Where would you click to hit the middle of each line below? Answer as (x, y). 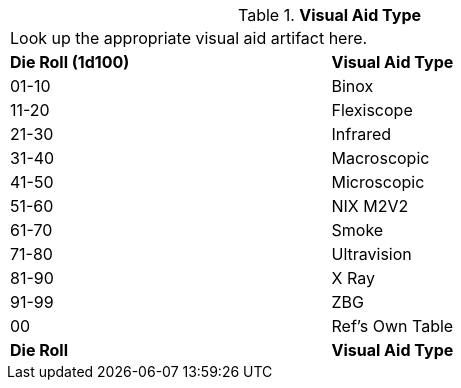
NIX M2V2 (370, 206)
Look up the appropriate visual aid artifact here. (189, 38)
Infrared (361, 134)
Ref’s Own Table (392, 326)
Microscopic (378, 182)
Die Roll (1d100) (70, 62)
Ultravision (371, 254)
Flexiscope (372, 110)
